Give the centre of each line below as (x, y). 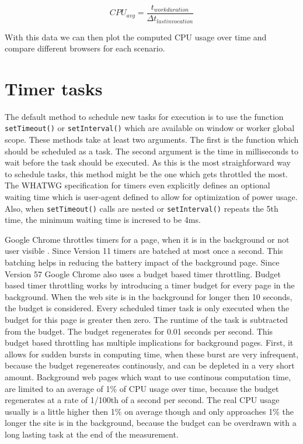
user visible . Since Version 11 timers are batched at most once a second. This (144, 251)
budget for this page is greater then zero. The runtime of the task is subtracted (147, 320)
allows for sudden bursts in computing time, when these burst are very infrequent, (152, 354)
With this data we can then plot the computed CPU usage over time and (136, 37)
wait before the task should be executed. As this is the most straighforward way (148, 162)
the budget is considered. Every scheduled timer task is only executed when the (147, 308)
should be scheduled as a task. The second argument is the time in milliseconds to (152, 151)
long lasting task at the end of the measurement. (92, 434)
